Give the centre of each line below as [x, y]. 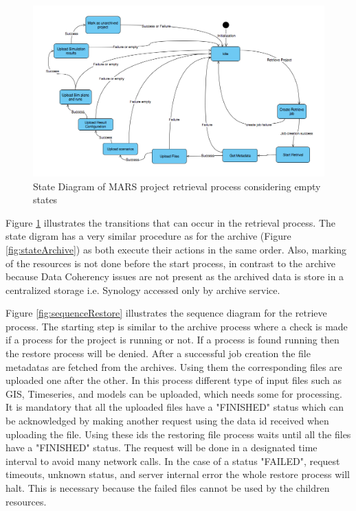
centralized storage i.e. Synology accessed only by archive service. [143, 289]
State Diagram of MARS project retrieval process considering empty [177, 186]
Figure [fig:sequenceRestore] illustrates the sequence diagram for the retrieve [166, 313]
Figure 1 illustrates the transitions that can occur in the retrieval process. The [171, 222]
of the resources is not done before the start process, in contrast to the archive [170, 263]
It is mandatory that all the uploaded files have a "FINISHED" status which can [175, 407]
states [45, 200]
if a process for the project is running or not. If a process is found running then [173, 340]
